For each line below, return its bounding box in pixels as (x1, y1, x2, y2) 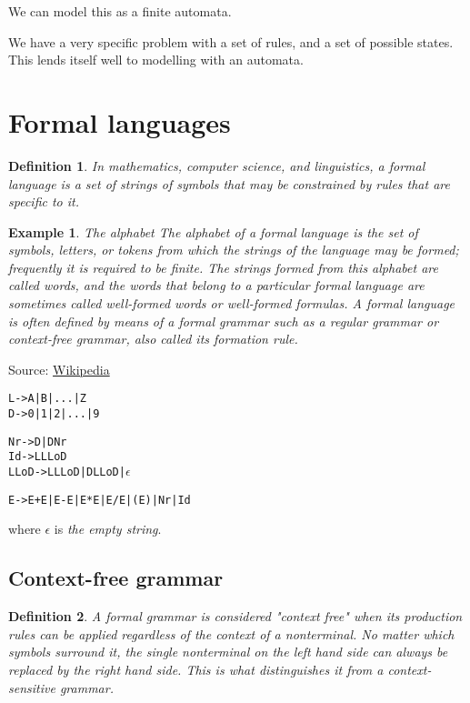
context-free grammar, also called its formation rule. (8, 329, 298, 348)
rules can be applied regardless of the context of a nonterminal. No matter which (8, 624, 455, 643)
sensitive (8, 678, 55, 697)
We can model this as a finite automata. (8, 2, 232, 20)
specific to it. (8, 192, 80, 211)
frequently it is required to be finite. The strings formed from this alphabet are (8, 257, 438, 276)
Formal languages (8, 103, 231, 140)
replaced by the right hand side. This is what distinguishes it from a (8, 659, 384, 678)
